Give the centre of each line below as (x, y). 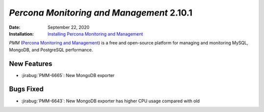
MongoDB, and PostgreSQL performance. (51, 50)
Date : (15, 27)
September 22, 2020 (69, 27)
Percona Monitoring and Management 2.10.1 (101, 13)
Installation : (22, 34)
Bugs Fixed (26, 89)
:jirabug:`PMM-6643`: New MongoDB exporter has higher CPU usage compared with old (110, 101)
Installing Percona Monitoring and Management (95, 34)
